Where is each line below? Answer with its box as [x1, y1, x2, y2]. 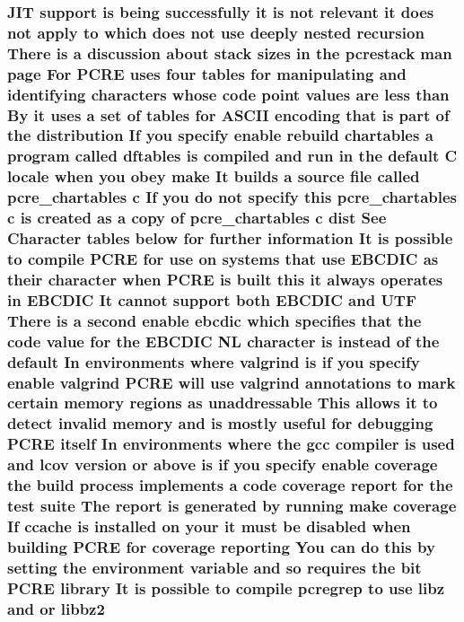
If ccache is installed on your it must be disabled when [7, 514, 411, 537]
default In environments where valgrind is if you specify [7, 350, 420, 372]
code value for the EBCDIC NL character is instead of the [7, 329, 440, 352]
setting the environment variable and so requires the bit [7, 556, 422, 578]
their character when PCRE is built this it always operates [7, 267, 443, 290]
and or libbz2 [7, 597, 105, 619]
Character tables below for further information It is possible [7, 227, 453, 250]
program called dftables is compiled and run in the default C [7, 145, 458, 167]
